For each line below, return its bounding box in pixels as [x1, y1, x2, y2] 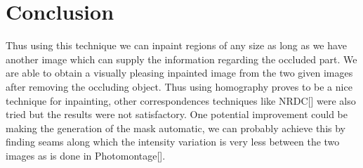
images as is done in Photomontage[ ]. [6, 148, 166, 162]
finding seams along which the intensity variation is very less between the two [6, 134, 340, 149]
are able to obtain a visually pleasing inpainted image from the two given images [6, 65, 353, 80]
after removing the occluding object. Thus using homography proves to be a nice [6, 79, 352, 93]
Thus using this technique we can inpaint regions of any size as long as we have [6, 38, 347, 53]
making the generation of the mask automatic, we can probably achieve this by [6, 120, 345, 135]
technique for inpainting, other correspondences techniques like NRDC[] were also [6, 93, 356, 108]
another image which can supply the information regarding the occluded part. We [6, 51, 357, 66]
